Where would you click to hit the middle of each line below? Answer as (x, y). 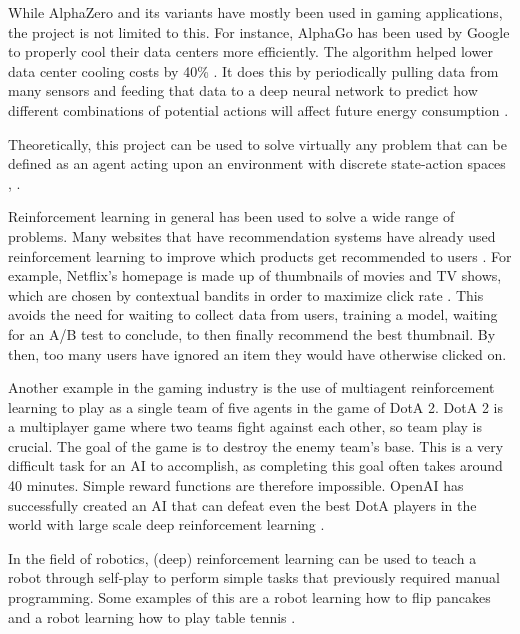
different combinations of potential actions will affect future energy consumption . (258, 109)
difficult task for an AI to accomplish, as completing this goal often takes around (255, 465)
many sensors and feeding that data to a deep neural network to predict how (243, 90)
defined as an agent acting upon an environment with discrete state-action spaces (257, 163)
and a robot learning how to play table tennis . (152, 616)
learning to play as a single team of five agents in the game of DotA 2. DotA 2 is (255, 406)
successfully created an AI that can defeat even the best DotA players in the (242, 504)
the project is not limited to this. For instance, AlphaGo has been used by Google (259, 31)
